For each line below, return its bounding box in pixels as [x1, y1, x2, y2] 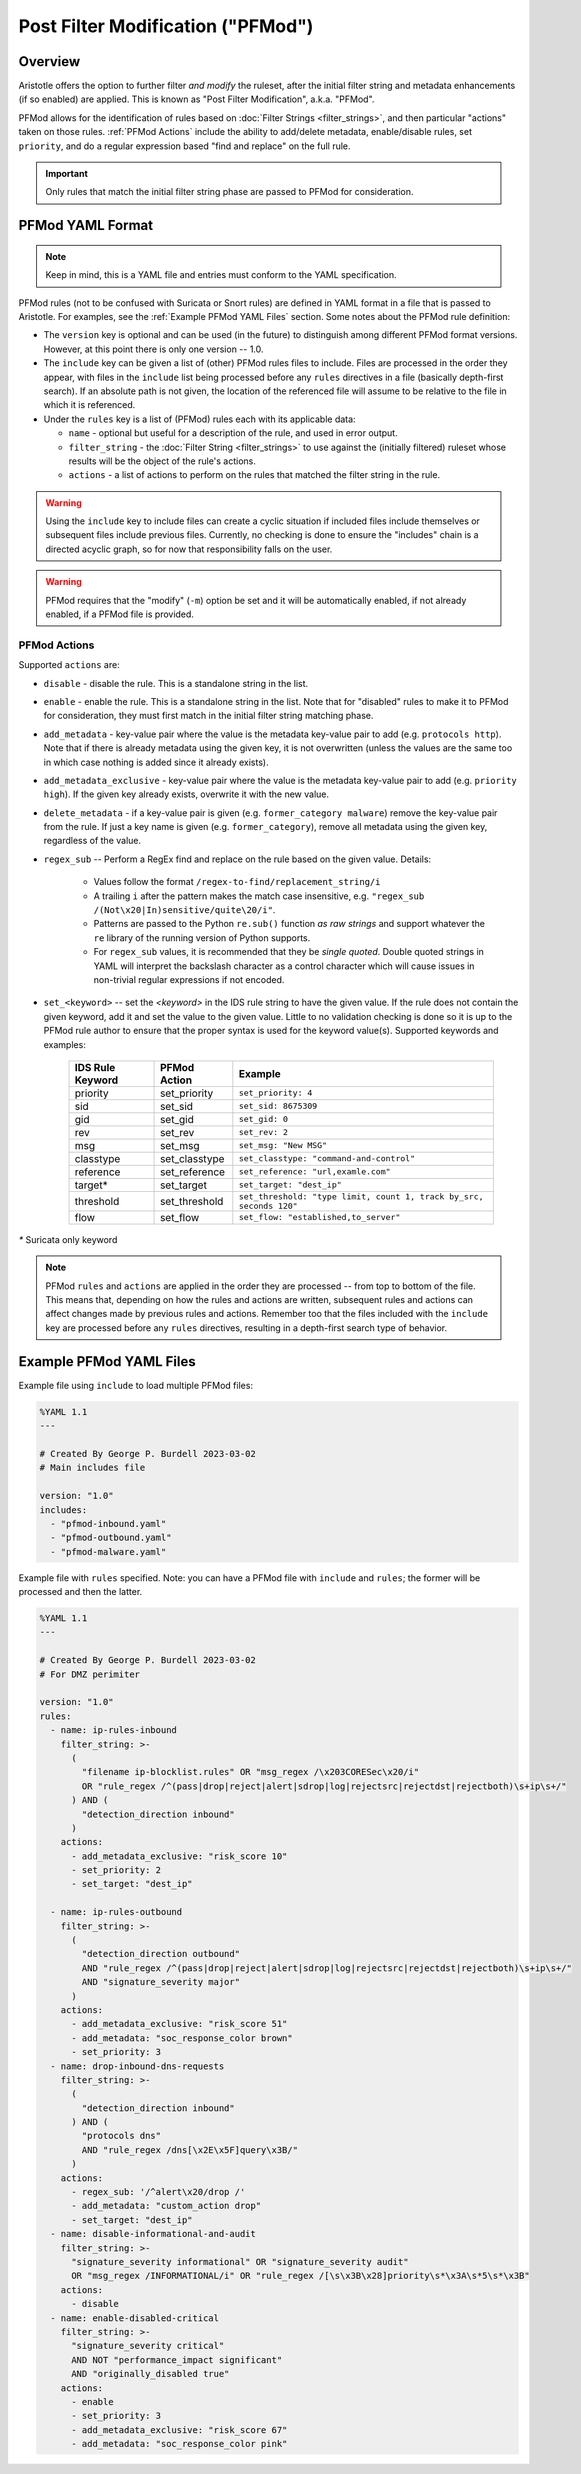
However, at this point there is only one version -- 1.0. [43, 343, 264, 355]
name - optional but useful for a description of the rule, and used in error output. [68, 427, 399, 439]
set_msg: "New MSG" [238, 1140, 328, 1151]
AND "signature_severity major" [81, 1976, 240, 1988]
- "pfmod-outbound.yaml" [50, 1532, 172, 1544]
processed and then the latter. [18, 1586, 143, 1598]
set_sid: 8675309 [238, 1101, 318, 1112]
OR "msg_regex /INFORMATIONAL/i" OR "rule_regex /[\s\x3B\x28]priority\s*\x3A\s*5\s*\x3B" [71, 2270, 530, 2282]
